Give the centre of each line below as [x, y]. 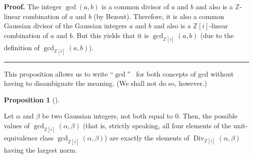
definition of [22, 47]
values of [17, 125]
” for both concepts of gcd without [181, 73]
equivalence [21, 137]
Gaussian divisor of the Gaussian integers [66, 26]
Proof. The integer [33, 6]
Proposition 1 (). [32, 99]
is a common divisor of [135, 6]
